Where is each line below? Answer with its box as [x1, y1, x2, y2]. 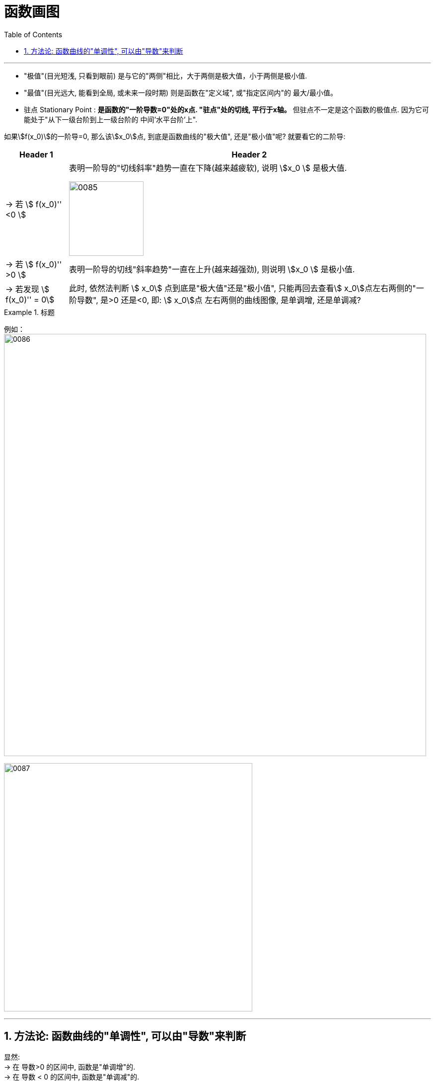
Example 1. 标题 [4, 308, 55, 316]
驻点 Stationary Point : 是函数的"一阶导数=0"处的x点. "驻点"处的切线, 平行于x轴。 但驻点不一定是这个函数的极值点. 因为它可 [24, 105, 429, 114]
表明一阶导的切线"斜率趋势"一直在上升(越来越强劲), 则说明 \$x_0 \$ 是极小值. [69, 264, 355, 274]
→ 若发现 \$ [5, 284, 50, 294]
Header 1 [19, 149, 53, 159]
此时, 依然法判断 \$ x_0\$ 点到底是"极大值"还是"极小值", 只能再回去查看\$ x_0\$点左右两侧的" [69, 283, 416, 293]
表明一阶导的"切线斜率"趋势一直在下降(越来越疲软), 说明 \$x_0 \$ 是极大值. [69, 162, 347, 173]
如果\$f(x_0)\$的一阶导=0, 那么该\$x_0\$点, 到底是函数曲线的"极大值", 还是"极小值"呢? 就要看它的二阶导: [4, 132, 346, 141]
